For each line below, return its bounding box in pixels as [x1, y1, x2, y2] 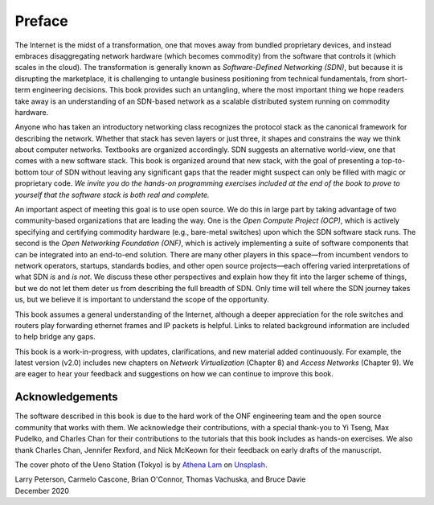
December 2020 [14, 486, 70, 495]
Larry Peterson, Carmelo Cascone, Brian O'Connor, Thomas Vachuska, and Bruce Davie [14, 474, 306, 484]
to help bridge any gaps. [14, 332, 96, 342]
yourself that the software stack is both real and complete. [14, 190, 210, 199]
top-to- [381, 156, 406, 166]
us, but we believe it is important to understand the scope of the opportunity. [14, 294, 269, 305]
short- [387, 73, 408, 84]
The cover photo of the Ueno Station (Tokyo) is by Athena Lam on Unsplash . [14, 459, 268, 470]
